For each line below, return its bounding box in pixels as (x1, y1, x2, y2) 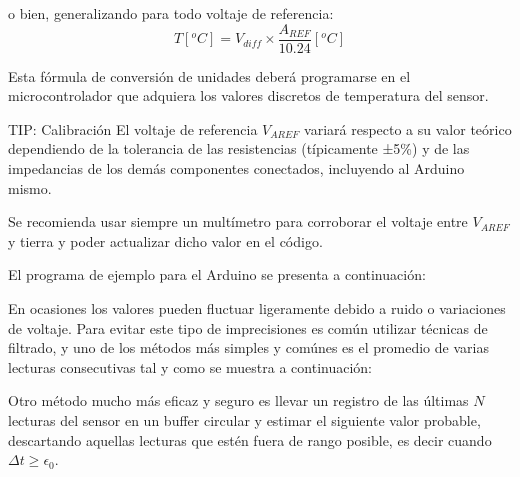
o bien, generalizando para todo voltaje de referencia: (8, 3, 334, 23)
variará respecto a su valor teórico (304, 118, 512, 139)
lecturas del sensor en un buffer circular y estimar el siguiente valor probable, (8, 409, 481, 430)
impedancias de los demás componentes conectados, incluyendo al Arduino (8, 158, 465, 179)
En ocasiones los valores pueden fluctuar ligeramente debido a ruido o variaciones (8, 298, 506, 318)
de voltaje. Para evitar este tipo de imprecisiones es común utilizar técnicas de (8, 317, 488, 338)
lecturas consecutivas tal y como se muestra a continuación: (8, 356, 373, 377)
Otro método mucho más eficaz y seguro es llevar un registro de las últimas (8, 390, 469, 411)
